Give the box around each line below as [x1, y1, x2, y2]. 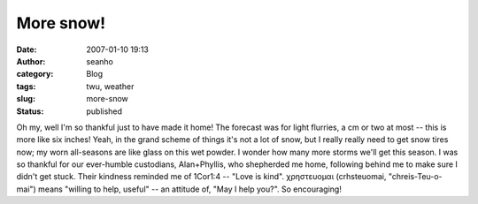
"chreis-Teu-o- [388, 171, 443, 182]
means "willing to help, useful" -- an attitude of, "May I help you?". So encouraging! [38, 184, 343, 194]
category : [16, 69, 54, 79]
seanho [86, 56, 114, 66]
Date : [16, 44, 37, 55]
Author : [16, 56, 46, 66]
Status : [16, 106, 44, 117]
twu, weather [86, 80, 135, 92]
